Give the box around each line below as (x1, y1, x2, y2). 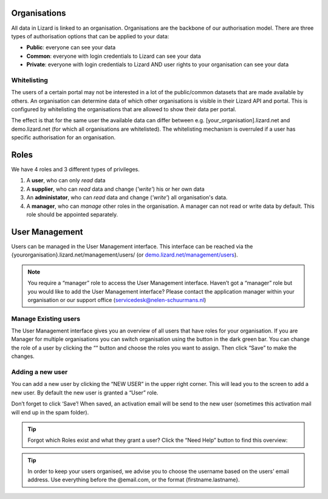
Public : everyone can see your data (26, 44, 116, 51)
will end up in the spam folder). (11, 408, 89, 416)
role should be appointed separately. (26, 211, 118, 218)
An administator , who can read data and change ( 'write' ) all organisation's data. (26, 194, 228, 201)
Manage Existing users (11, 314, 81, 323)
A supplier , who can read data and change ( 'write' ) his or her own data (26, 185, 205, 193)
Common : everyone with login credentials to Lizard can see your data (26, 52, 202, 60)
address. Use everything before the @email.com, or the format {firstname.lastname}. (27, 476, 240, 483)
